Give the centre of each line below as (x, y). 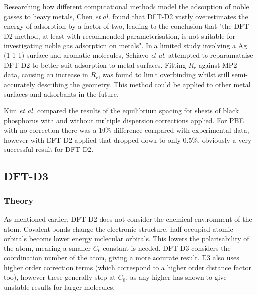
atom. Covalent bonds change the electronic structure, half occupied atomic (119, 228)
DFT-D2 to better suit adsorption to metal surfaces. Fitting (95, 65)
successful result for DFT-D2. (49, 149)
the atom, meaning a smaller (48, 248)
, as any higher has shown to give (176, 277)
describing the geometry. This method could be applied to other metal (144, 84)
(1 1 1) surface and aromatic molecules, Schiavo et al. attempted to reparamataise (128, 55)
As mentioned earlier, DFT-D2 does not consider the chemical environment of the (128, 219)
